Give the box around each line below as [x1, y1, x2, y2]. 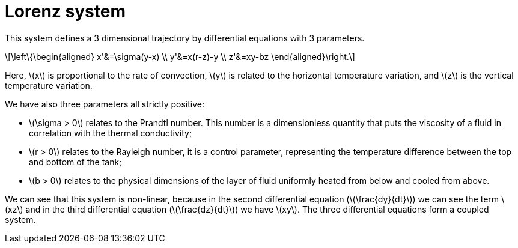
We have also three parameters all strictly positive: [5, 98, 204, 109]
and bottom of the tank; [29, 156, 122, 167]
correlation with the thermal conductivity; [29, 127, 192, 138]
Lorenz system [5, 1, 126, 22]
